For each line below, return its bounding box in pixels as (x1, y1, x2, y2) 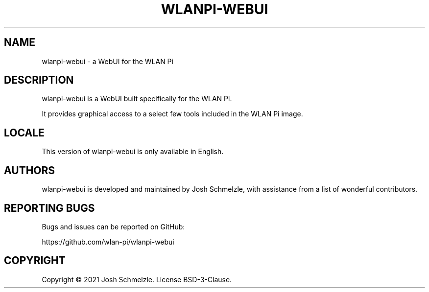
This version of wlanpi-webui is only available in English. (42, 147, 224, 156)
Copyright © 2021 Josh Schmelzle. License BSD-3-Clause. (42, 275, 232, 284)
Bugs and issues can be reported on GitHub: (42, 222, 185, 231)
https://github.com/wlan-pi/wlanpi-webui (42, 237, 174, 246)
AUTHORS (4, 164, 55, 177)
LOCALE (4, 126, 45, 139)
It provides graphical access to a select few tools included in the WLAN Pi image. (42, 110, 303, 118)
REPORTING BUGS (4, 202, 95, 214)
